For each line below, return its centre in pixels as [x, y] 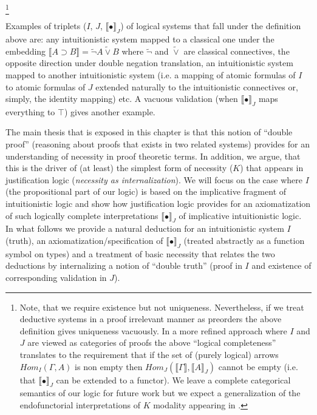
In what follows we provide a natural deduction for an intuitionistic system [145, 228]
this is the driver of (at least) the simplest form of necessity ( [119, 168]
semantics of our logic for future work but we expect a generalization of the [160, 393]
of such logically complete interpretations [82, 215]
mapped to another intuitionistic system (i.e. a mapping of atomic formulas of [151, 74]
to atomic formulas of [46, 86]
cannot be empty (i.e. [258, 366]
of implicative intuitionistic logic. [240, 215]
